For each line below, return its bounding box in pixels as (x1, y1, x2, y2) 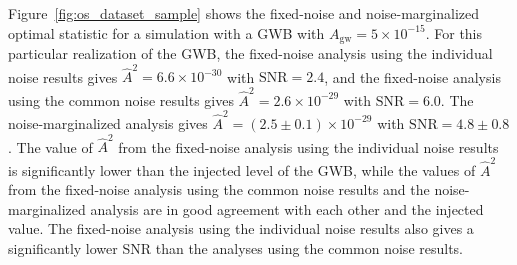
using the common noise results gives (8, 89, 234, 110)
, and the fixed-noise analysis (324, 66, 501, 87)
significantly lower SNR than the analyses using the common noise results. (8, 237, 464, 258)
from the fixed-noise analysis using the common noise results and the (8, 179, 430, 200)
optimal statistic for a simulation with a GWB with (8, 22, 325, 43)
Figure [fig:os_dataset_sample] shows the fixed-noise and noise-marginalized (8, 3, 479, 23)
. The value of (8, 136, 93, 157)
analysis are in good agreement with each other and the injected (90, 198, 484, 219)
